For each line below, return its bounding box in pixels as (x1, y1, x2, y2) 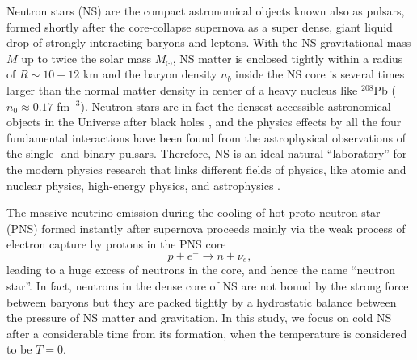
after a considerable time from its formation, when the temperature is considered (6, 324, 407, 341)
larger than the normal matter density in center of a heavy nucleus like (6, 81, 358, 98)
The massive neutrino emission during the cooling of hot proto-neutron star (6, 204, 381, 221)
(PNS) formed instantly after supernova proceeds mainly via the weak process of (6, 219, 406, 236)
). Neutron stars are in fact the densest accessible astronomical (80, 97, 391, 114)
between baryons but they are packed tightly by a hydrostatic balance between (6, 293, 397, 310)
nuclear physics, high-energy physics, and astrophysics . (6, 176, 281, 193)
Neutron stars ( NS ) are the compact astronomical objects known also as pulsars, (6, 2, 405, 19)
